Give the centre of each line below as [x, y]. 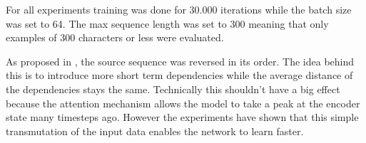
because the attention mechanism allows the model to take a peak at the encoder [183, 103]
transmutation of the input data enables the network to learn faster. [155, 131]
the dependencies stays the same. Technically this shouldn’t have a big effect [173, 89]
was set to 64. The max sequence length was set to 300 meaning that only [167, 23]
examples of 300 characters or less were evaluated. [115, 37]
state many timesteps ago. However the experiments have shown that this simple [182, 117]
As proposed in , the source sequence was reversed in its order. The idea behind [180, 61]
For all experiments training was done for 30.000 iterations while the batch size [179, 9]
